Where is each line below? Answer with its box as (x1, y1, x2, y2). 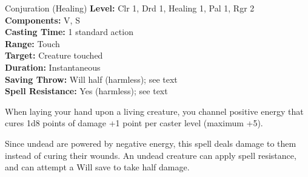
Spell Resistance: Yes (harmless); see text (5, 85, 168, 97)
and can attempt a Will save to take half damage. (5, 161, 190, 173)
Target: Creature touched (5, 49, 103, 62)
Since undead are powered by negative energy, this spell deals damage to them (5, 137, 296, 149)
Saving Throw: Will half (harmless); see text (5, 72, 178, 85)
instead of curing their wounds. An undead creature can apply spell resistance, (5, 149, 296, 161)
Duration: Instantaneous (5, 60, 101, 73)
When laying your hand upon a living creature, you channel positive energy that (5, 105, 304, 117)
